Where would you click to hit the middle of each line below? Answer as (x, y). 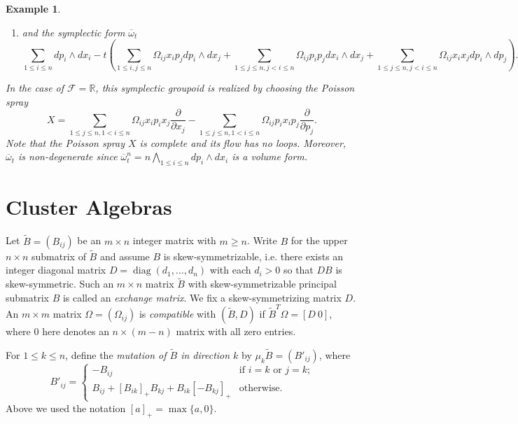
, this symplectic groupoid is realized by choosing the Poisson (225, 87)
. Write (262, 240)
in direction (205, 354)
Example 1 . (33, 8)
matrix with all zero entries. (236, 331)
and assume (125, 256)
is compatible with (177, 314)
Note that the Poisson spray (65, 142)
